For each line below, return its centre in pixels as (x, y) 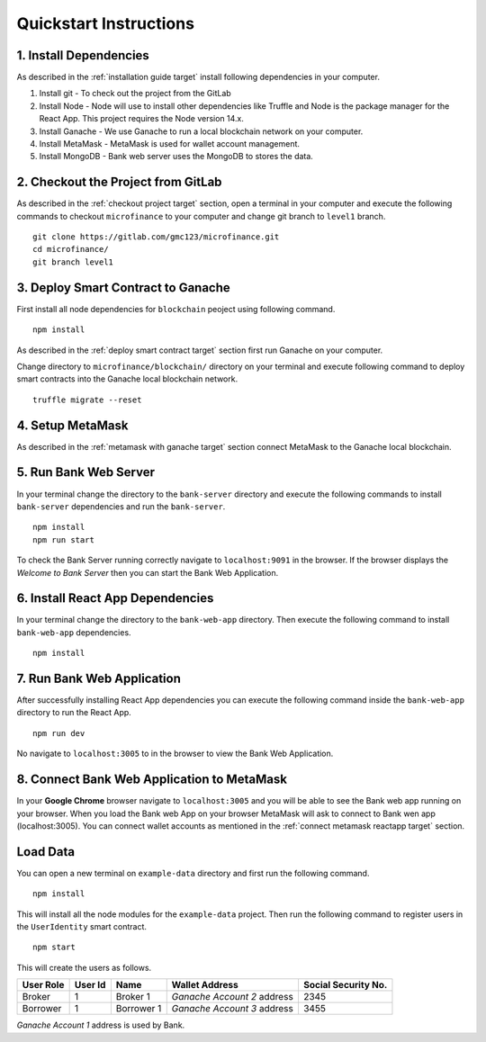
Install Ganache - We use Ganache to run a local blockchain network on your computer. (201, 131)
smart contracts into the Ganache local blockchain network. (127, 379)
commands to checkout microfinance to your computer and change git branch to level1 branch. (201, 216)
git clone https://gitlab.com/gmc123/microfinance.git (156, 237)
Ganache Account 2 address (233, 997)
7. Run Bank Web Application (99, 678)
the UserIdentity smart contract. (82, 927)
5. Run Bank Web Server (86, 472)
